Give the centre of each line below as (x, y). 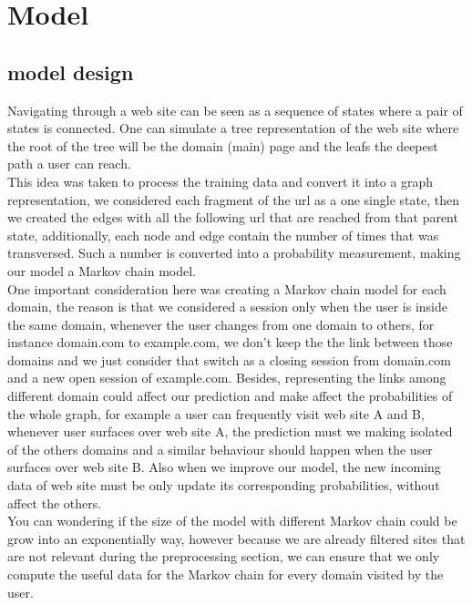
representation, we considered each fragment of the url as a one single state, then (233, 199)
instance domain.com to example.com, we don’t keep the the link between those (230, 342)
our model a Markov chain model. (102, 270)
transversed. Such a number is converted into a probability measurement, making (234, 253)
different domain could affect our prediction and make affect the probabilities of (230, 396)
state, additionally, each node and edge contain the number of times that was (223, 235)
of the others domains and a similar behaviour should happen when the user (220, 449)
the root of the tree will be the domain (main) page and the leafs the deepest (223, 145)
